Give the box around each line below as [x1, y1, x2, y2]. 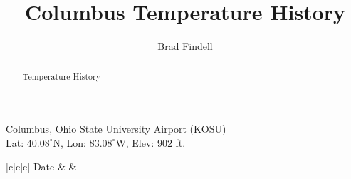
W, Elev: [115, 135, 154, 150]
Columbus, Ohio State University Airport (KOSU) [6, 121, 226, 136]
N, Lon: [53, 135, 86, 150]
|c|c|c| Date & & [6, 159, 77, 174]
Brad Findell [157, 39, 213, 53]
